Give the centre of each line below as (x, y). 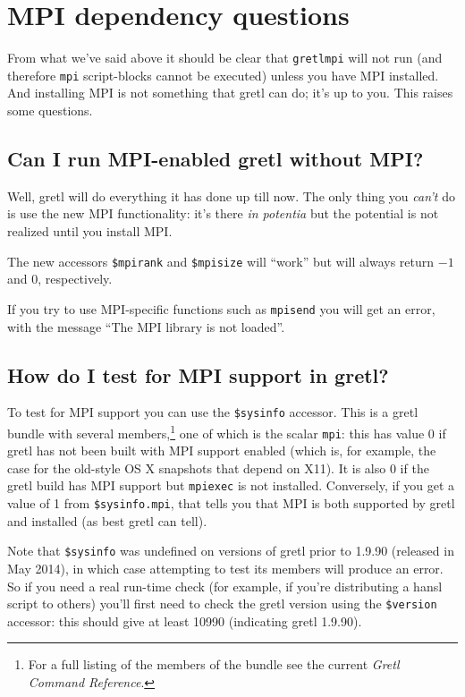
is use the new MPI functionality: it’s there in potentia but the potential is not (223, 213)
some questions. (50, 110)
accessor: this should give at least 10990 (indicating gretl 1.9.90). (185, 620)
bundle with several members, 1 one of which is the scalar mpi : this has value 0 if (227, 431)
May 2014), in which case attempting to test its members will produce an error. (225, 569)
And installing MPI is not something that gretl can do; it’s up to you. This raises (230, 93)
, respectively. (75, 279)
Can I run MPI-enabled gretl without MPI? (216, 159)
